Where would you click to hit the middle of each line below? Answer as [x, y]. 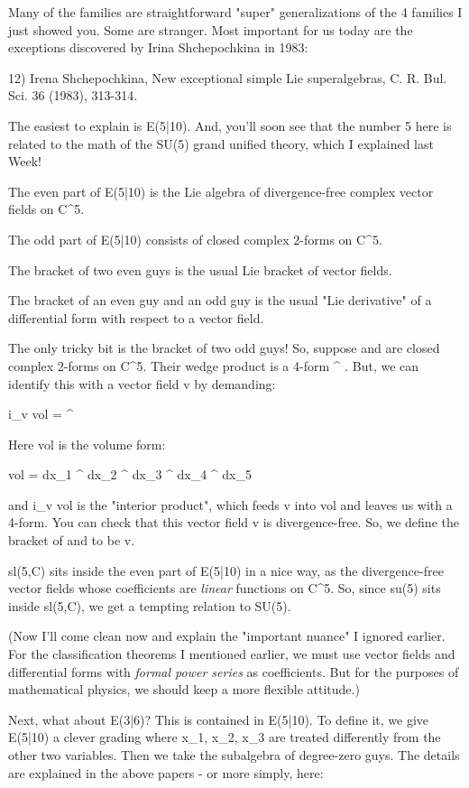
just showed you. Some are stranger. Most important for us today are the [211, 29]
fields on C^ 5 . [46, 209]
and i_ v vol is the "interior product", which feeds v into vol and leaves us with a [230, 504]
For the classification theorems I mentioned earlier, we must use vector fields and [232, 654]
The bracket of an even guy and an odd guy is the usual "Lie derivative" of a [220, 300]
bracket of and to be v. [72, 540]
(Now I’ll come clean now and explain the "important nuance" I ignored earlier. [227, 636]
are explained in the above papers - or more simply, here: [166, 772]
